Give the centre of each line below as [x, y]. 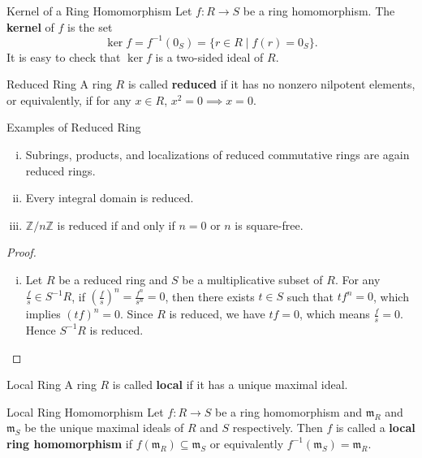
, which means [335, 314]
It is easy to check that [64, 56]
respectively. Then [278, 428]
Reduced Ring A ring [59, 84]
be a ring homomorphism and [289, 411]
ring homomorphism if [69, 443]
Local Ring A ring [52, 385]
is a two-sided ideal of [209, 56]
